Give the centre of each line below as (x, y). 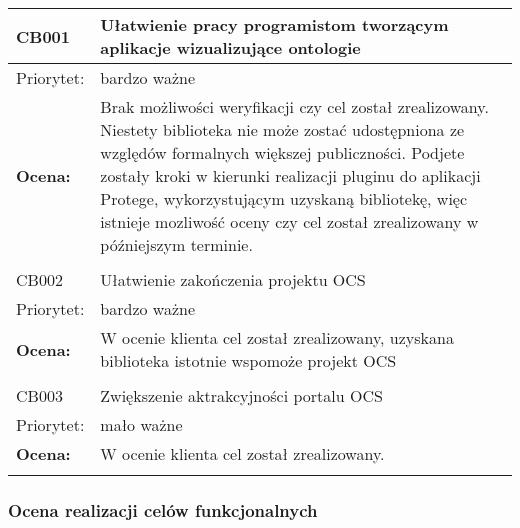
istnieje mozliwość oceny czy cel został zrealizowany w (289, 221)
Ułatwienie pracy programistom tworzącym (274, 24)
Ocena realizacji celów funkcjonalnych (163, 509)
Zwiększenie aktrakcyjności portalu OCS (241, 395)
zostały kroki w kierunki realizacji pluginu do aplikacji (290, 175)
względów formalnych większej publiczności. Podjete (282, 152)
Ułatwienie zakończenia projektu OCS (233, 279)
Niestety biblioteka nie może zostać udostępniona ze (282, 129)
